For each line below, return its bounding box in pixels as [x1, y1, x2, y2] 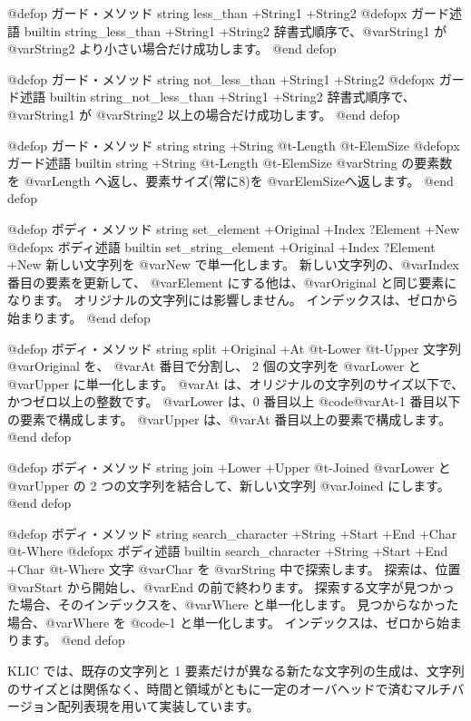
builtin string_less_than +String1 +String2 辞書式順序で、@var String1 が [24, 21, 447, 40]
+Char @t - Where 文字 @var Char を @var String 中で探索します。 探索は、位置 [7, 560, 461, 579]
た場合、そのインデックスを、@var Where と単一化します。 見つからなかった [7, 595, 459, 614]
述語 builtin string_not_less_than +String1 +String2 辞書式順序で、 [19, 87, 416, 106]
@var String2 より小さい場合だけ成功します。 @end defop [7, 39, 337, 58]
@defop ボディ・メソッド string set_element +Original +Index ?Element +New [7, 219, 460, 238]
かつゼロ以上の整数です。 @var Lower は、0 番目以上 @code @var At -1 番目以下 [7, 392, 461, 411]
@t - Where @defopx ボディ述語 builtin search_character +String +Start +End [7, 541, 448, 560]
